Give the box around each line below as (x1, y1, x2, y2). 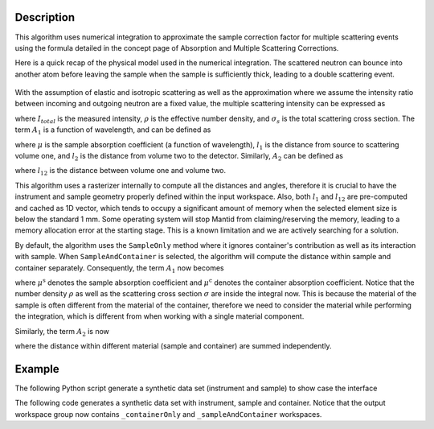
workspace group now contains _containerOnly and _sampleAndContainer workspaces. (14, 409, 322, 419)
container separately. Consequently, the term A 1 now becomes (14, 262, 224, 274)
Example (14, 362, 59, 376)
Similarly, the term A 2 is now (14, 326, 110, 338)
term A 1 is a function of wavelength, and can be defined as (14, 125, 211, 137)
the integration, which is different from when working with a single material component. (14, 311, 305, 321)
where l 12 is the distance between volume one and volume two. (14, 166, 227, 177)
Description (14, 10, 76, 24)
